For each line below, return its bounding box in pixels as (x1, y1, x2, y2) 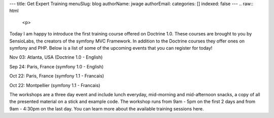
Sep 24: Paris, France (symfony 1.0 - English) (9, 63, 104, 69)
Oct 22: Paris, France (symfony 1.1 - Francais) (9, 73, 104, 79)
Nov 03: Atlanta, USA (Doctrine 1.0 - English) (9, 54, 103, 60)
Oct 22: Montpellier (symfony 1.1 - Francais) (9, 82, 100, 88)
